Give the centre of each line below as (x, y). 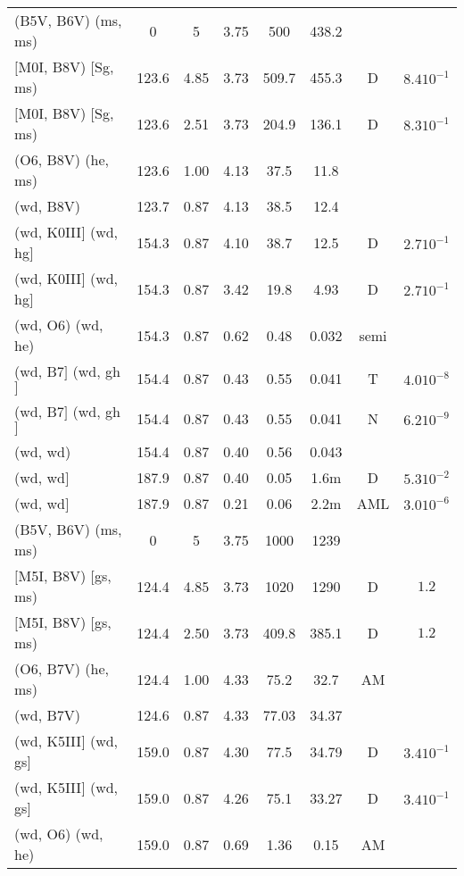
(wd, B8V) (48, 206)
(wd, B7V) (48, 715)
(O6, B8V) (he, (62, 159)
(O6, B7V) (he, (62, 668)
